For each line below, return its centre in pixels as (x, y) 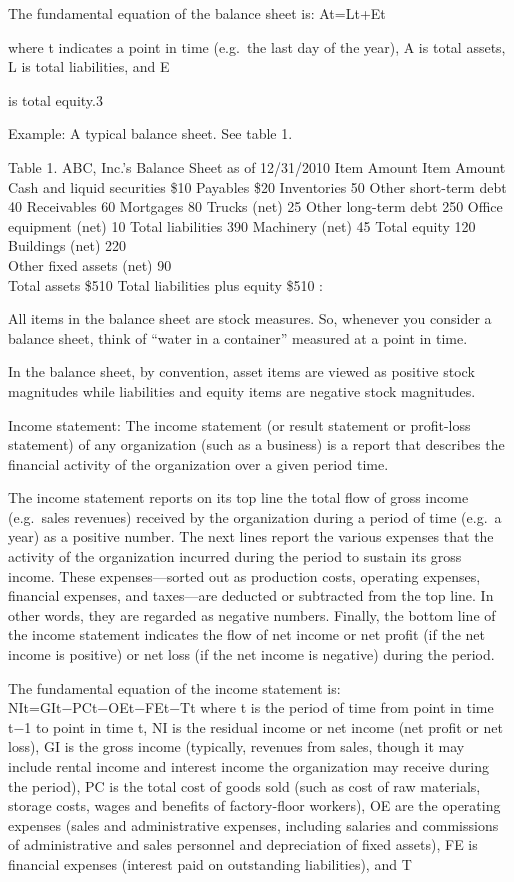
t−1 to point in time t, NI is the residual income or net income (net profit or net (255, 726)
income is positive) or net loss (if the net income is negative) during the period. (251, 654)
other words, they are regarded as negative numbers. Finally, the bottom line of (252, 614)
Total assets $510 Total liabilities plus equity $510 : (165, 284)
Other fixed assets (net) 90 (90, 264)
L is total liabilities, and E (89, 66)
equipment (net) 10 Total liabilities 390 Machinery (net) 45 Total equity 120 (242, 225)
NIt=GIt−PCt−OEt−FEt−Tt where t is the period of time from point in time (251, 707)
